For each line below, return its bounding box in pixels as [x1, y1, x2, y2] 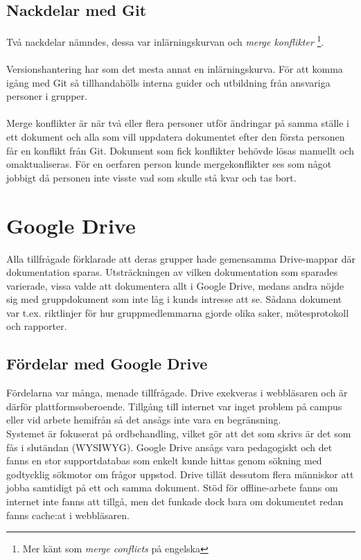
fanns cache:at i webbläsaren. [6, 507, 130, 522]
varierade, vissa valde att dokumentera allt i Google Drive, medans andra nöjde [6, 278, 344, 292]
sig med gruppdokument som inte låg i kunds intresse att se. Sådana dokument [6, 292, 342, 306]
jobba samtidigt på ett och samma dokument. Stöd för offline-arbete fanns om [6, 480, 338, 495]
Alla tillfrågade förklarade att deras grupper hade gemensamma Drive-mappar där [6, 251, 355, 265]
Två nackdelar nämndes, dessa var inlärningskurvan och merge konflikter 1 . [6, 33, 324, 49]
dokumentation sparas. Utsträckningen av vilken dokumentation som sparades [6, 265, 338, 279]
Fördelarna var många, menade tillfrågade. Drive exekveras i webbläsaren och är [6, 385, 348, 400]
